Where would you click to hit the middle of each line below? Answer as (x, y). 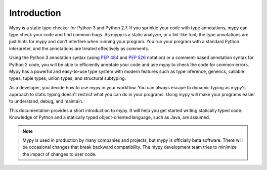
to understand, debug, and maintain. (46, 101)
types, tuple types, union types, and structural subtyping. (67, 78)
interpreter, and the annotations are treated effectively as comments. (79, 48)
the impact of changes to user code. (59, 154)
